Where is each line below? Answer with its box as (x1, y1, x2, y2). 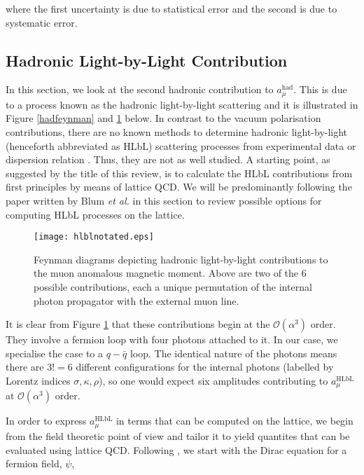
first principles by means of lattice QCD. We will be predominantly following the (6, 179, 352, 194)
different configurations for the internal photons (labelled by (76, 359, 334, 374)
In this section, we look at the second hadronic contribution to (6, 82, 274, 97)
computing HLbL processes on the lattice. (6, 207, 185, 221)
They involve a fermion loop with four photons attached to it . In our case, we (6, 332, 338, 347)
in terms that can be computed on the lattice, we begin (115, 413, 353, 428)
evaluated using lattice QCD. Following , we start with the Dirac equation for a (6, 442, 347, 457)
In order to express (6, 413, 87, 428)
